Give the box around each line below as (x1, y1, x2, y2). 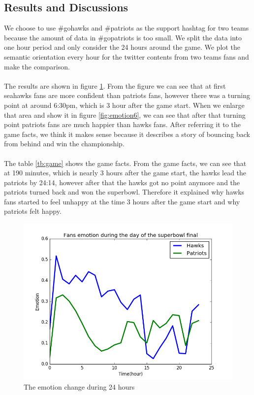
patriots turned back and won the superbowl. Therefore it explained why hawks (4, 187, 245, 197)
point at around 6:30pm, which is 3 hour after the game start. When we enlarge (4, 99, 245, 110)
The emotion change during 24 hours (24, 381, 135, 392)
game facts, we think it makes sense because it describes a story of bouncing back (4, 129, 250, 139)
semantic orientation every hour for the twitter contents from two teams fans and (4, 51, 249, 62)
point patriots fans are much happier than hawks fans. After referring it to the (4, 119, 241, 130)
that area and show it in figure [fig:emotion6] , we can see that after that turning (4, 109, 246, 120)
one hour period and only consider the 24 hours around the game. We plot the (4, 42, 240, 52)
